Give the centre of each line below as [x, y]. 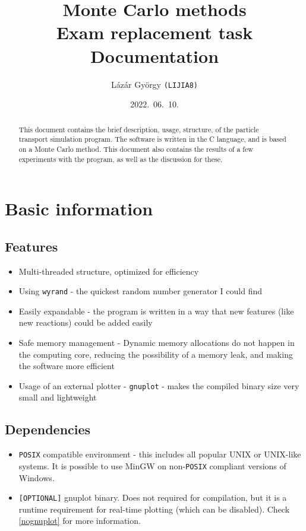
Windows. [37, 477]
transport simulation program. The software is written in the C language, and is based [152, 139]
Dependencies [48, 429]
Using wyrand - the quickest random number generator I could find [141, 291]
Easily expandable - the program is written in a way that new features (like [156, 311]
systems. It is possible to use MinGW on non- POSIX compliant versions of [152, 465]
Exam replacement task [154, 32]
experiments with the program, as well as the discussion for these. [121, 159]
